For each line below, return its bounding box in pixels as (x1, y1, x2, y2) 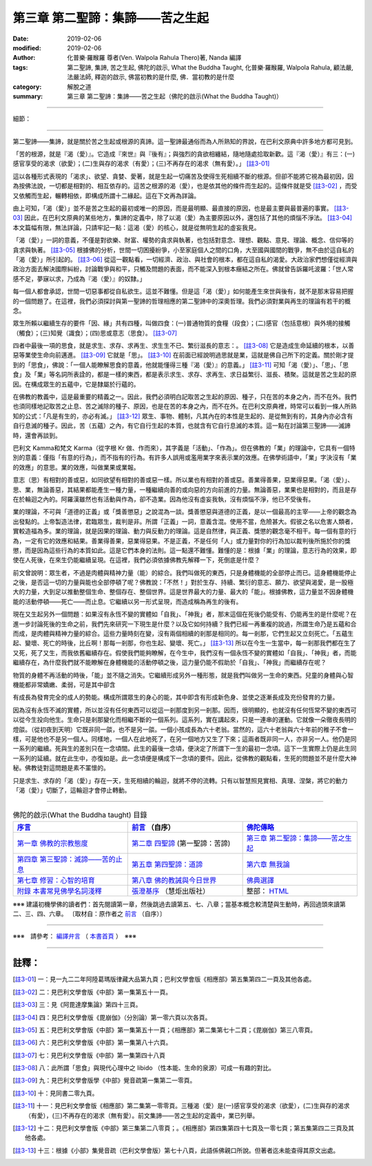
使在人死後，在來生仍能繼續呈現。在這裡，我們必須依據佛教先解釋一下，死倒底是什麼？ (12, 556, 260, 564)
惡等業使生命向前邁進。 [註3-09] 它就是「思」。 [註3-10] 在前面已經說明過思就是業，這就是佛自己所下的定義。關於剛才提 (12, 351, 354, 360)
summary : (12, 92, 43, 100)
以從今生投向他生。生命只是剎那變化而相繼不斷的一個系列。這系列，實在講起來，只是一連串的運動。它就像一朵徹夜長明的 (12, 716, 357, 724)
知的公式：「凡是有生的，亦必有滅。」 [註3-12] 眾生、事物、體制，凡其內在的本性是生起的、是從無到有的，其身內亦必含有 (12, 412, 353, 420)
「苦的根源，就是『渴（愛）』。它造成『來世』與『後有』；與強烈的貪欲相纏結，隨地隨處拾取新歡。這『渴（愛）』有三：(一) (12, 150, 355, 158)
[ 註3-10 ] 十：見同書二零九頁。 (12, 1089, 99, 1097)
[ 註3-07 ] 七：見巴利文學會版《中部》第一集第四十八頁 (12, 1051, 165, 1059)
